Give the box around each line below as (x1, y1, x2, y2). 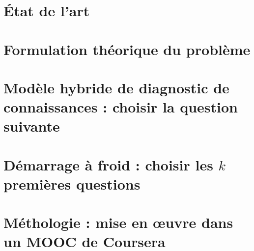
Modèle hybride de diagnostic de (3, 77, 229, 97)
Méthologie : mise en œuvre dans (3, 212, 233, 232)
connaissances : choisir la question (3, 97, 238, 117)
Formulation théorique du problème (3, 39, 251, 59)
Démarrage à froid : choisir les (3, 154, 213, 174)
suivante (3, 116, 60, 136)
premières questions (3, 173, 141, 194)
